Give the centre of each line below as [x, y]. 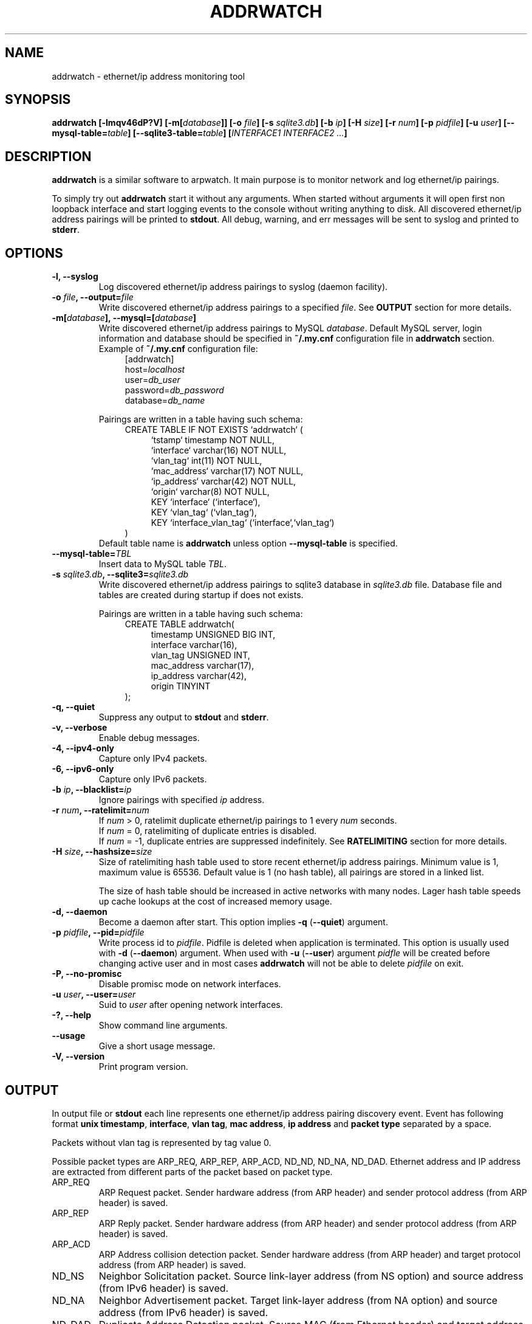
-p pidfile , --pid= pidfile [98, 933]
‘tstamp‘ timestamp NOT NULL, [213, 440]
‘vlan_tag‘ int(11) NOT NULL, [206, 461]
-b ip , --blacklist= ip [92, 790]
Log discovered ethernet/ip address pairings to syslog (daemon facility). [243, 287]
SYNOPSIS [38, 100]
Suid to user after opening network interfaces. [191, 1005]
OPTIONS [34, 253]
